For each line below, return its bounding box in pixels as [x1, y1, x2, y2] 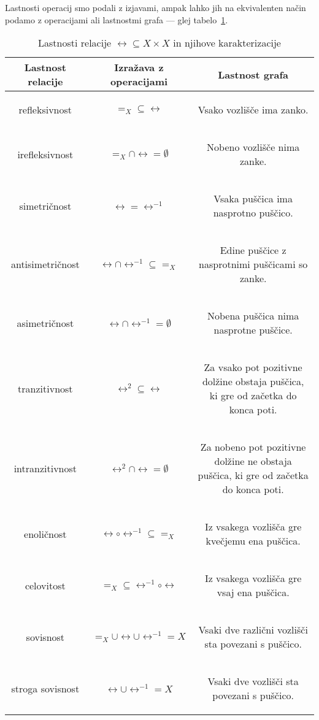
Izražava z [114, 60, 164, 75]
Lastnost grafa [218, 67, 288, 82]
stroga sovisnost [11, 681, 80, 695]
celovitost [25, 578, 66, 592]
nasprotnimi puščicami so [199, 257, 308, 272]
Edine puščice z [220, 243, 286, 258]
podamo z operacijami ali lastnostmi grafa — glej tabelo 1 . [5, 13, 228, 26]
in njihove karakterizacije [173, 36, 281, 50]
